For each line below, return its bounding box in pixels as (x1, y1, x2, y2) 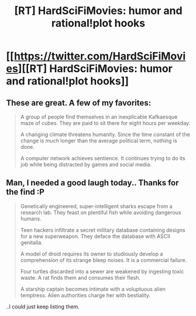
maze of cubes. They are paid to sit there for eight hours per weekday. (20, 120, 191, 127)
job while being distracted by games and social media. (20, 161, 152, 168)
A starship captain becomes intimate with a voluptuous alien (20, 286, 166, 293)
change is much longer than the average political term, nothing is (20, 137, 177, 144)
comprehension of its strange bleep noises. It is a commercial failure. (20, 256, 187, 263)
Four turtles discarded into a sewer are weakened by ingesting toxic (20, 268, 184, 275)
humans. (20, 215, 42, 222)
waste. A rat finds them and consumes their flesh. (20, 274, 141, 281)
